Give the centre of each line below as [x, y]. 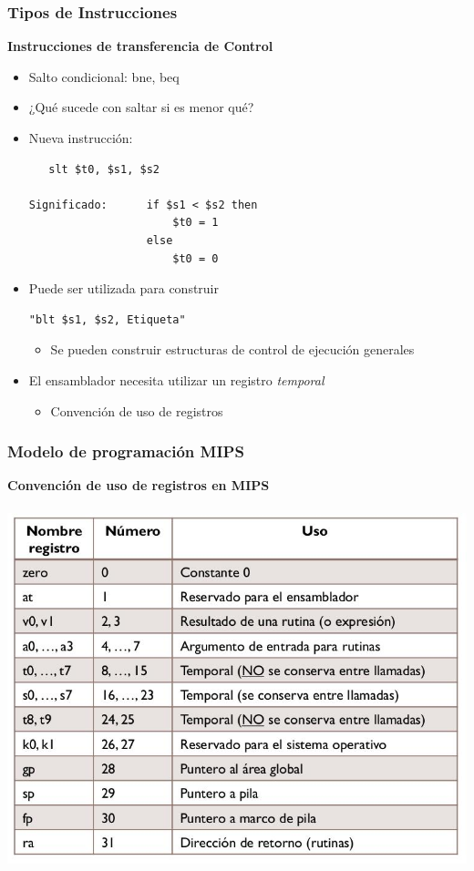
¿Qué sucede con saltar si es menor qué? [141, 107]
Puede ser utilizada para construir [124, 288]
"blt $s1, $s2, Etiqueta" [107, 319]
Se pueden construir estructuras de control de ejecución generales [232, 349]
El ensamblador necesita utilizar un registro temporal [176, 379]
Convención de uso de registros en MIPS [139, 485]
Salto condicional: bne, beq [104, 76]
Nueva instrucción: [81, 138]
